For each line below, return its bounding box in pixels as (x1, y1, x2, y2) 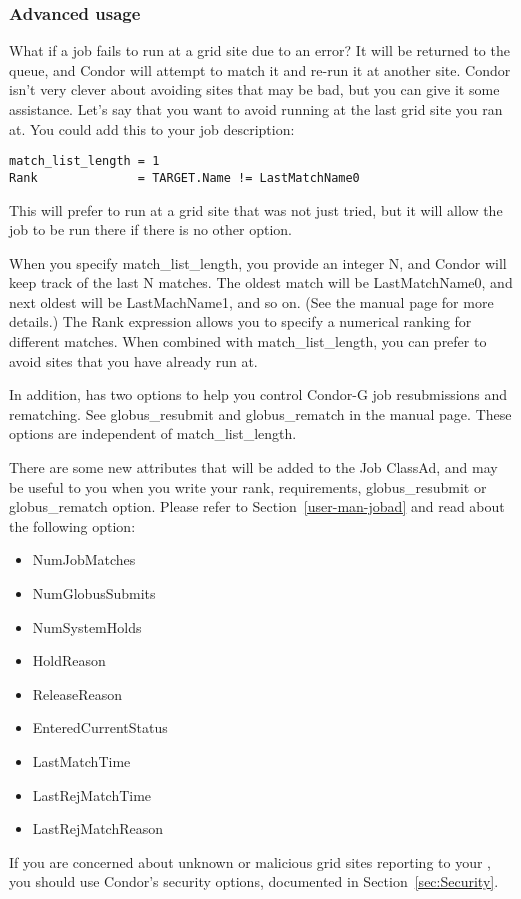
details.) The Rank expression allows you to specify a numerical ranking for (9, 311, 472, 332)
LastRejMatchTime (32, 784, 152, 805)
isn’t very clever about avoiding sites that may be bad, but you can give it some (9, 79, 500, 100)
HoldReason (32, 650, 106, 671)
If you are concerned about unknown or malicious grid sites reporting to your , (9, 851, 491, 872)
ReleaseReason (32, 683, 122, 704)
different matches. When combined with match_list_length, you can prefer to (9, 331, 487, 352)
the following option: (9, 515, 136, 536)
